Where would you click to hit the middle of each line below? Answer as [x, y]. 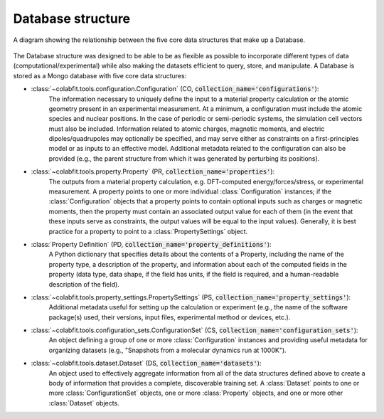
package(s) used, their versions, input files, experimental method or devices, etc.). [170, 317]
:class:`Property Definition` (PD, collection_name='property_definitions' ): [151, 244]
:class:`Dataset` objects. [84, 403]
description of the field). [84, 284]
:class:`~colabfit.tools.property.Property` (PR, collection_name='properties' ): [153, 171]
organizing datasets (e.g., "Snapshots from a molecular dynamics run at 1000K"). [168, 350]
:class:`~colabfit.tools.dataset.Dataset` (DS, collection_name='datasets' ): [146, 364]
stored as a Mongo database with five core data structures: [100, 75]
